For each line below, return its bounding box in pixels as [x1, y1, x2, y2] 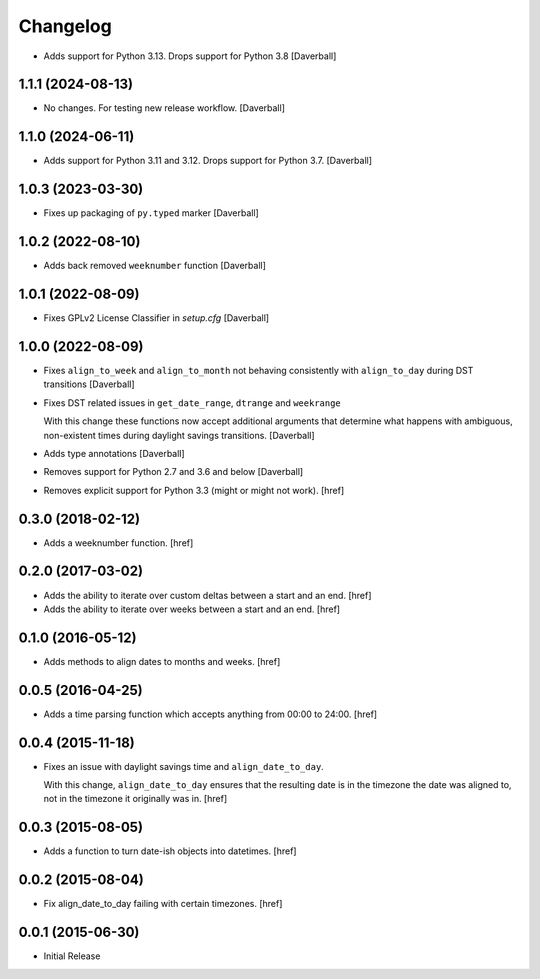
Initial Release [43, 950, 101, 962]
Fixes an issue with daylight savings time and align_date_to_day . [43, 760, 324, 772]
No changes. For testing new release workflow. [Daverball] [43, 102, 285, 114]
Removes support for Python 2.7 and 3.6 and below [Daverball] [43, 466, 304, 478]
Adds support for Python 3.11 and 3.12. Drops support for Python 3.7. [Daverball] [43, 155, 373, 167]
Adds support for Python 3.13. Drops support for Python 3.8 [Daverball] [43, 50, 337, 62]
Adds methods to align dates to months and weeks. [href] [43, 655, 281, 667]
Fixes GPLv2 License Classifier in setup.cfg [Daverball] [43, 312, 270, 324]
